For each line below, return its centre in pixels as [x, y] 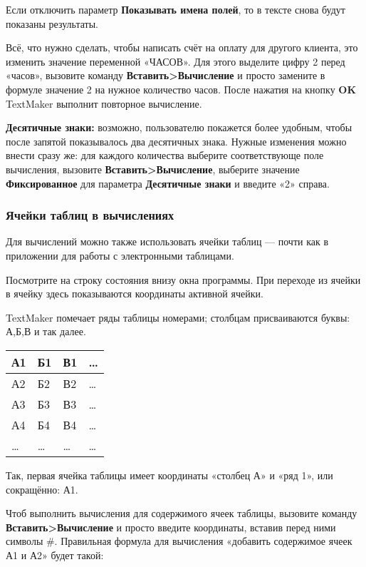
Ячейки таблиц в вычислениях [90, 215]
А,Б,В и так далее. [46, 331]
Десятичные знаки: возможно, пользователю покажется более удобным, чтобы [179, 127]
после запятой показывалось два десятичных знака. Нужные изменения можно [176, 141]
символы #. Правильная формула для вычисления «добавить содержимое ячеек [179, 541]
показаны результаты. [52, 23]
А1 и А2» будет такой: [55, 555]
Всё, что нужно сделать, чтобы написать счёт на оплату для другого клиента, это [182, 47]
